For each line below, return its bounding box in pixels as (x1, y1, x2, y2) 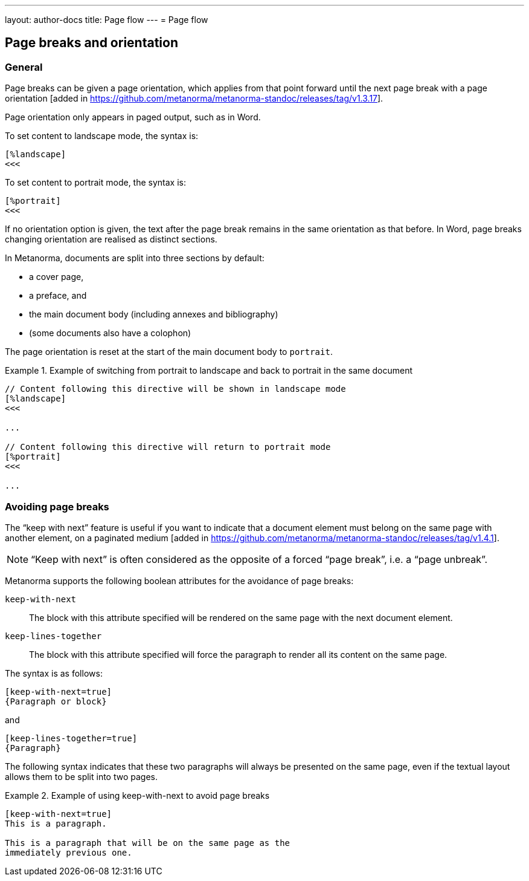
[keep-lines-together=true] (5, 733, 138, 743)
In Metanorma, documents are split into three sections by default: (5, 253, 264, 264)
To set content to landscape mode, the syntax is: (5, 131, 199, 141)
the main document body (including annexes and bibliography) (29, 309, 278, 320)
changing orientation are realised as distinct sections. (5, 234, 217, 245)
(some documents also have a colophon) (29, 328, 191, 339)
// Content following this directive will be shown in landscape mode (5, 384, 346, 394)
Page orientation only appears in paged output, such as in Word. (5, 112, 261, 123)
